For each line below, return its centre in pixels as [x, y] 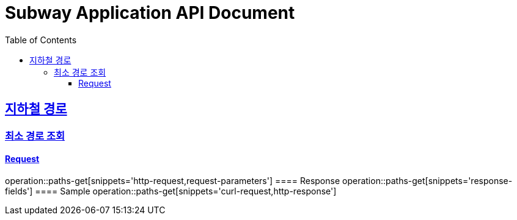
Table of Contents [41, 40]
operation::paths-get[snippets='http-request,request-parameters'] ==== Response [173, 180]
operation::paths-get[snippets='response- [427, 180]
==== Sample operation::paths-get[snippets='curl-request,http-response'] [186, 191]
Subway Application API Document [150, 13]
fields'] [19, 191]
